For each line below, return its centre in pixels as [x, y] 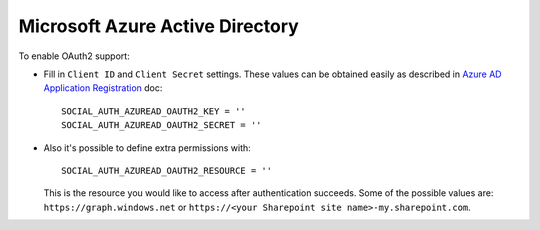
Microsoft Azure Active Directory [158, 26]
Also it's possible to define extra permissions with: [147, 147]
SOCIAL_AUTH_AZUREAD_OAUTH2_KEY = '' [154, 111]
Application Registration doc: [103, 88]
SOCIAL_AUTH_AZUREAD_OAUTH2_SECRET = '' [161, 125]
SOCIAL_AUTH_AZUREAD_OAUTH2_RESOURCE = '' [167, 170]
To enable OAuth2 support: [74, 56]
